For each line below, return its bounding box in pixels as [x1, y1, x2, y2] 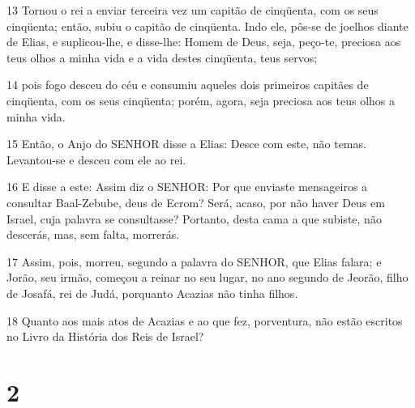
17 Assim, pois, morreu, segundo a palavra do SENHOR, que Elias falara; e [6, 253, 382, 270]
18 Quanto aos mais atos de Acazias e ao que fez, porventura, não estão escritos [6, 312, 403, 329]
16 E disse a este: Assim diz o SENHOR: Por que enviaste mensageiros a [6, 178, 368, 195]
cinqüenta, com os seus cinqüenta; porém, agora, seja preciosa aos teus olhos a [6, 91, 396, 108]
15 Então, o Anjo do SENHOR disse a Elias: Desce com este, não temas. [6, 135, 366, 152]
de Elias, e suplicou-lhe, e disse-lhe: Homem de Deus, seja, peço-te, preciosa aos [6, 33, 401, 50]
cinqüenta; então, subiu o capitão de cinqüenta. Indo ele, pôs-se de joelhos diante [6, 17, 409, 34]
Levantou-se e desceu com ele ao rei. [6, 151, 186, 168]
